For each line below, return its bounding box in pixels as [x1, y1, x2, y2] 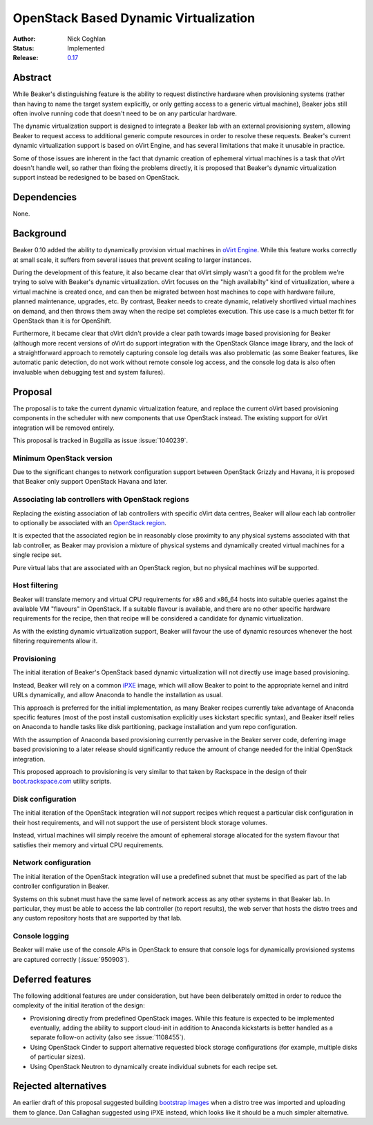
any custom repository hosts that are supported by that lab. [12, 914, 182, 923]
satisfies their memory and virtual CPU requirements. [12, 840, 164, 849]
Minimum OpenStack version [12, 453, 113, 463]
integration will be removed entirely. [12, 424, 115, 432]
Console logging [12, 932, 69, 941]
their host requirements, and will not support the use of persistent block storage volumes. [12, 818, 268, 826]
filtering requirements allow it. [12, 636, 98, 645]
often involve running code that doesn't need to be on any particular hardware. [12, 109, 238, 117]
